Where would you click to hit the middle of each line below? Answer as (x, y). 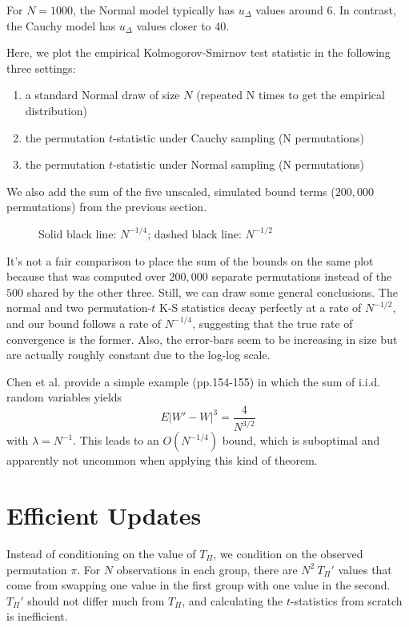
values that (365, 569)
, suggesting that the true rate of (273, 323)
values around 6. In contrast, (326, 10)
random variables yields (64, 397)
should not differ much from (96, 600)
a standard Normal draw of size (102, 95)
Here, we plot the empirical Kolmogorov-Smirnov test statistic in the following (198, 52)
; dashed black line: (194, 233)
